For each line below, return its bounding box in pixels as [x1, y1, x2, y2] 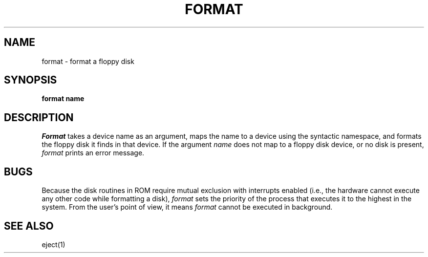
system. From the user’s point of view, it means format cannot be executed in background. [42, 203, 333, 212]
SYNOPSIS [4, 74, 57, 86]
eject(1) [42, 240, 65, 249]
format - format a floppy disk [42, 57, 134, 65]
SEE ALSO [4, 219, 54, 232]
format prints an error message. [42, 149, 145, 157]
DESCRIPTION [4, 111, 74, 124]
